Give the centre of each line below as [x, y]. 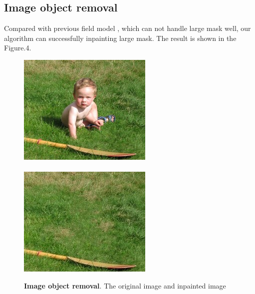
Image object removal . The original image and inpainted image [125, 285]
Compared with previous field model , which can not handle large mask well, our [127, 28]
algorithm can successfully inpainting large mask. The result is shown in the [120, 38]
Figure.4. [18, 48]
